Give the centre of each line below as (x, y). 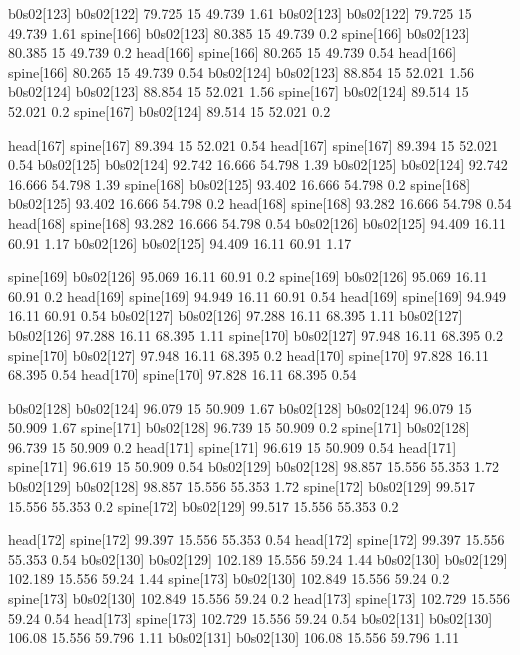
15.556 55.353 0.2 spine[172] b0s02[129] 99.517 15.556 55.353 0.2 (203, 505)
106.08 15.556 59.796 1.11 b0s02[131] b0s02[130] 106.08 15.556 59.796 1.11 (234, 637)
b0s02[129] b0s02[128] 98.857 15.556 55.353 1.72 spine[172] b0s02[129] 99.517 (241, 486)
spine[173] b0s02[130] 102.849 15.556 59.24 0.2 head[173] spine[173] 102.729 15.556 (259, 598)
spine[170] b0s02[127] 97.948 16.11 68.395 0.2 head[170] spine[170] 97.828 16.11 (248, 354)
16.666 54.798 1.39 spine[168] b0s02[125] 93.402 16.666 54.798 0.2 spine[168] (239, 183)
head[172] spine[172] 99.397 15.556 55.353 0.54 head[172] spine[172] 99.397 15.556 (256, 539)
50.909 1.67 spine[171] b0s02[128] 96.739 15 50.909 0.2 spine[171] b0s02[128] (239, 427)
